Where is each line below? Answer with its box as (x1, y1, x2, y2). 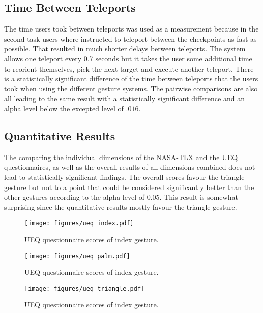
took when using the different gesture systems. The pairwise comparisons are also (4, 83, 258, 93)
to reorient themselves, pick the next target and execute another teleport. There (4, 63, 254, 74)
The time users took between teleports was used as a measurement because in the (4, 23, 259, 34)
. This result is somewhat (159, 192, 238, 202)
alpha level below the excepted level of (4, 103, 124, 113)
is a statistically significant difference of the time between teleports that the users (4, 73, 258, 84)
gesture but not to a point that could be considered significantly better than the (4, 181, 254, 192)
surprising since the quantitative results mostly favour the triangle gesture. (4, 201, 237, 212)
